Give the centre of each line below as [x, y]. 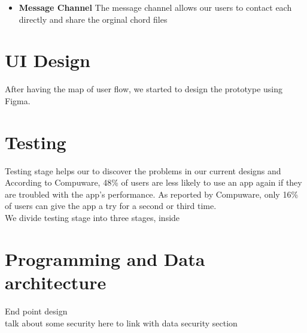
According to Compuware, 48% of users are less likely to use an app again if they [153, 182]
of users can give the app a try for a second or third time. [111, 206]
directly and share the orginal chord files [93, 19]
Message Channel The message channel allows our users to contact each [155, 7]
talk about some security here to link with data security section [121, 323]
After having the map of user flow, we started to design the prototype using [144, 89]
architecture [56, 282]
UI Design [48, 60]
